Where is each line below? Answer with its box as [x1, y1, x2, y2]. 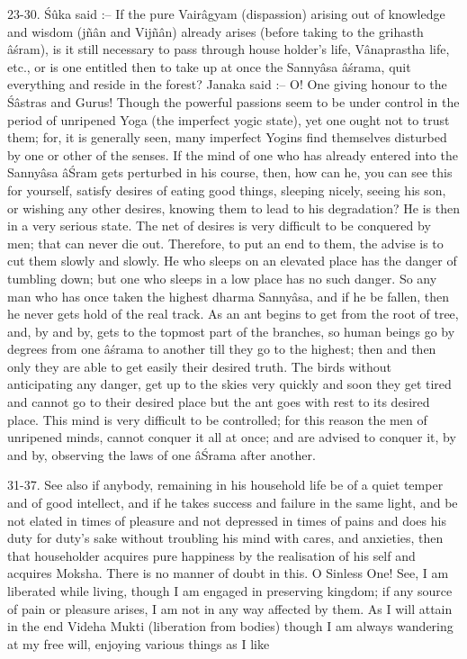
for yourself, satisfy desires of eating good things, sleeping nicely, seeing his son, [7, 180, 446, 199]
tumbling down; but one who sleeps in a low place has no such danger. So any [7, 268, 437, 287]
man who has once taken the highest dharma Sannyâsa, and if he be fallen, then [7, 286, 450, 305]
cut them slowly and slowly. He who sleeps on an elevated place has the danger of [7, 251, 457, 270]
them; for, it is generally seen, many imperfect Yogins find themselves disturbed [7, 128, 447, 147]
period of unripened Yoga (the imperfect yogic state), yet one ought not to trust [7, 110, 450, 129]
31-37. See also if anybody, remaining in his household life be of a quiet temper [7, 475, 444, 494]
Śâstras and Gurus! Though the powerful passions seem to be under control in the [7, 92, 460, 111]
